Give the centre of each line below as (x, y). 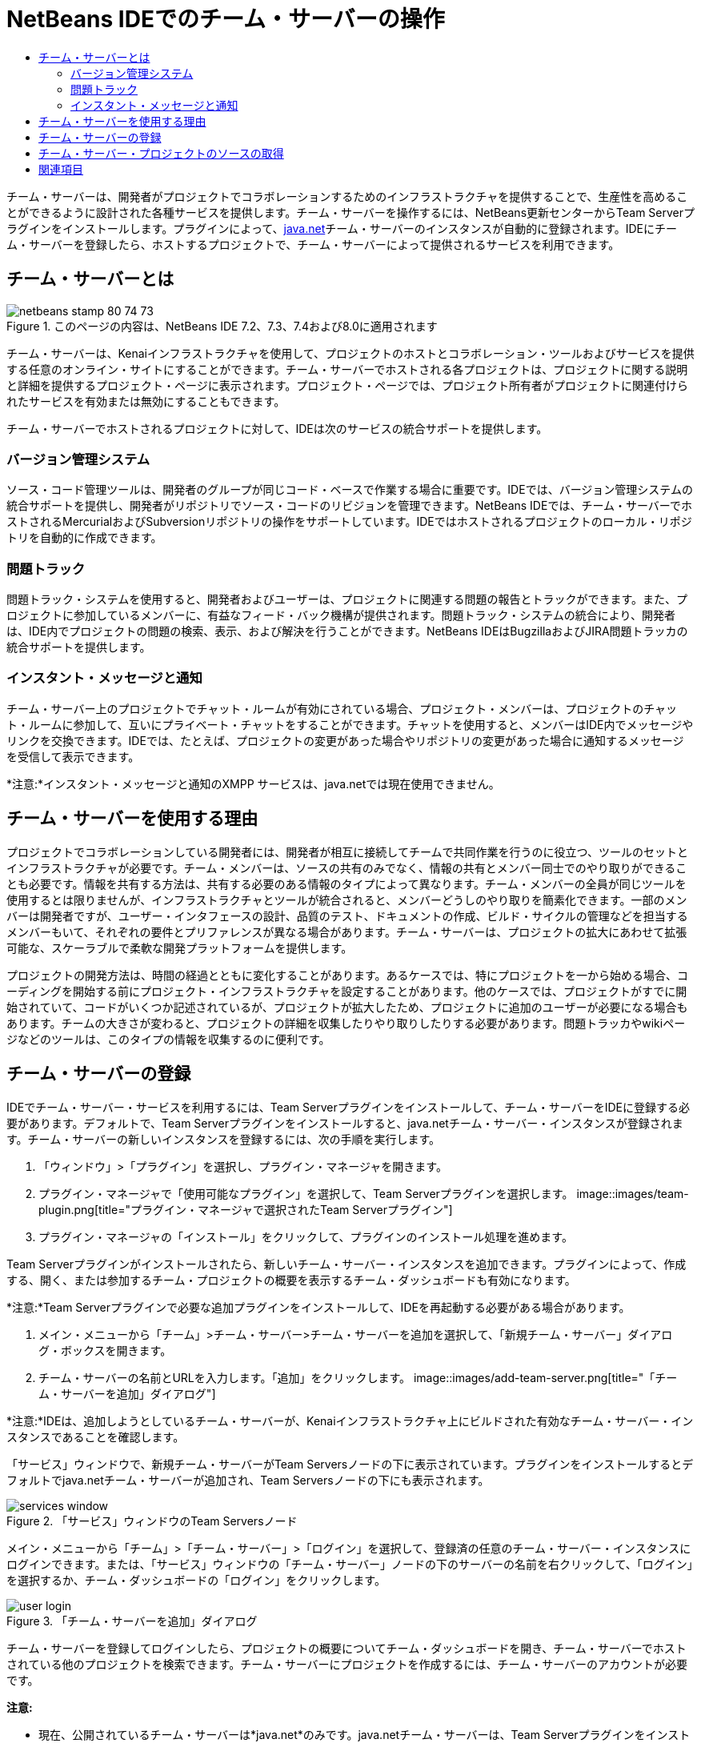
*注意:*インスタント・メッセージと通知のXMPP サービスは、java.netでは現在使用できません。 (253, 783)
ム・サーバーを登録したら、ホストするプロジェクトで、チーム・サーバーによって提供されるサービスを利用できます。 (313, 244)
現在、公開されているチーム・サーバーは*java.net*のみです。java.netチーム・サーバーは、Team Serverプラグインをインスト (365, 1734)
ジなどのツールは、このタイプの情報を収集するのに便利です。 (168, 1039)
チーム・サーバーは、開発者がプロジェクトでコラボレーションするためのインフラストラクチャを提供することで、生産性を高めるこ (347, 196)
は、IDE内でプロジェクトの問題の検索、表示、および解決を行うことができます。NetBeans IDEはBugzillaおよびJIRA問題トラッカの (347, 631)
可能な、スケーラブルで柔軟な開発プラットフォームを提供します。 (180, 948)
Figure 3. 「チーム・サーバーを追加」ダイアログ (132, 1621)
